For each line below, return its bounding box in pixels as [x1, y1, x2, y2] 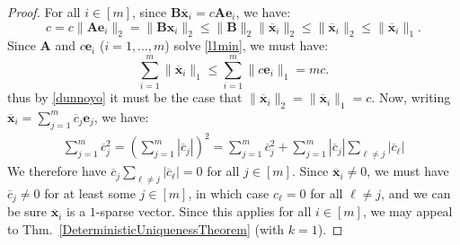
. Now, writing [371, 88, 451, 107]
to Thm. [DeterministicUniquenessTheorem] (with [7, 220, 285, 239]
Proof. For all [7, 3, 81, 21]
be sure [7, 202, 48, 221]
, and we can [381, 184, 451, 203]
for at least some [44, 184, 136, 203]
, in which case [188, 184, 270, 203]
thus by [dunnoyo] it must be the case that [7, 88, 243, 107]
